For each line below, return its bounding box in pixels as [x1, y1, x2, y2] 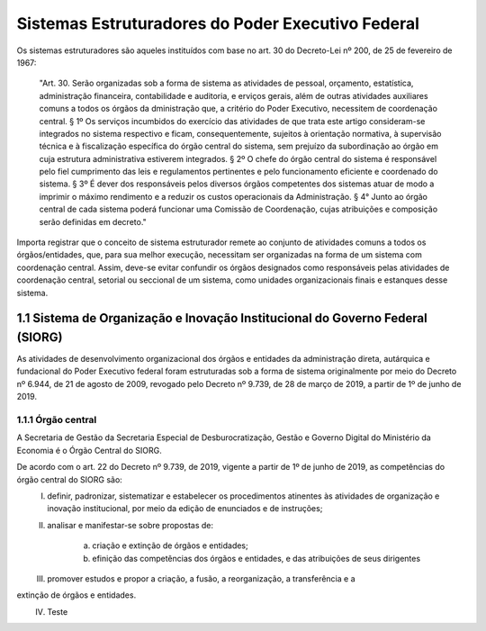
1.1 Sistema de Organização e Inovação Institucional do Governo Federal [16, 311, 427, 326]
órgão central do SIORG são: [16, 473, 123, 485]
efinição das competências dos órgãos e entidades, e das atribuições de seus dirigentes [92, 553, 421, 563]
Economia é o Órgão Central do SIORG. [16, 445, 162, 455]
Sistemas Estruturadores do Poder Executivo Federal [16, 14, 420, 33]
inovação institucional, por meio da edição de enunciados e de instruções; [47, 503, 323, 514]
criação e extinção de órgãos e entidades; [92, 540, 248, 551]
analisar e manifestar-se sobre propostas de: [47, 519, 214, 530]
